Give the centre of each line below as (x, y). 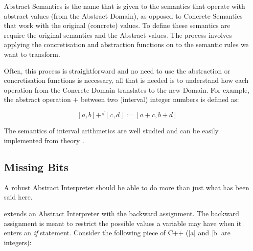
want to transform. (32, 54)
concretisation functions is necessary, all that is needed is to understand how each (126, 80)
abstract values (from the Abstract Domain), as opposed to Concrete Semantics (123, 15)
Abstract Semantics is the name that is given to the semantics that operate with (125, 6)
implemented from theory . (44, 140)
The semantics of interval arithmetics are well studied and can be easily (111, 131)
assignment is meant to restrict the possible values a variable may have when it (123, 223)
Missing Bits (36, 167)
